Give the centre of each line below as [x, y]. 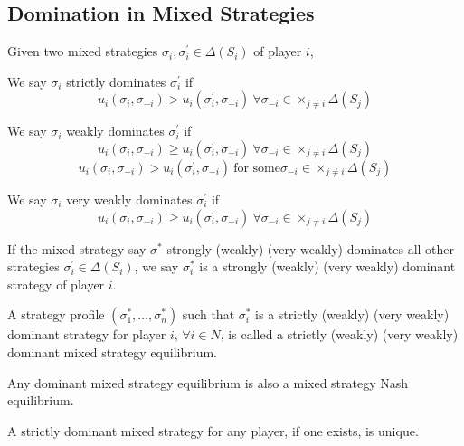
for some [257, 168]
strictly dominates [116, 81]
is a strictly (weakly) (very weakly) [352, 314]
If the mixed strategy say [77, 248]
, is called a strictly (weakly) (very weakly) [339, 334]
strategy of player [56, 284]
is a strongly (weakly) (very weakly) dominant [327, 266]
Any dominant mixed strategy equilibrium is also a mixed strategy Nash [208, 382]
